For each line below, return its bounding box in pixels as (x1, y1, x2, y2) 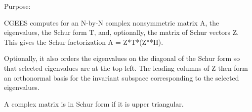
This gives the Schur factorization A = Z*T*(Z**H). (4, 36, 163, 47)
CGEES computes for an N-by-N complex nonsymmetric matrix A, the (4, 17, 219, 28)
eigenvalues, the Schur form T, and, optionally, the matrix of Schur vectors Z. (4, 27, 239, 37)
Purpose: (4, 1, 31, 11)
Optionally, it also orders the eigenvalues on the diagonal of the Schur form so (4, 53, 240, 63)
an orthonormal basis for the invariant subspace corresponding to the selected (4, 72, 239, 83)
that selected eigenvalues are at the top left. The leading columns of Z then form (4, 62, 248, 73)
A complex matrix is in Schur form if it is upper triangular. (4, 98, 184, 109)
